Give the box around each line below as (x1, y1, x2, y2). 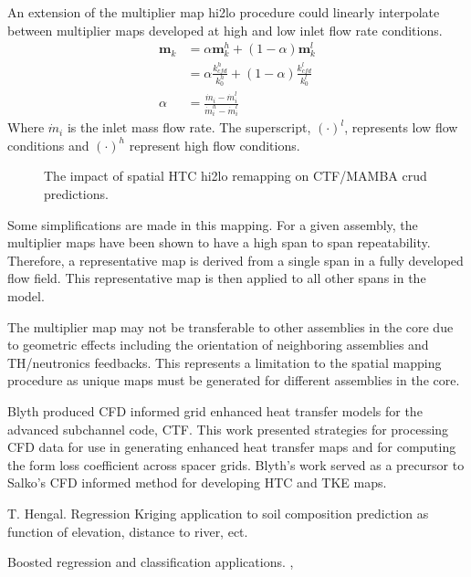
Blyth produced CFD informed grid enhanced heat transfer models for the (7, 401, 423, 420)
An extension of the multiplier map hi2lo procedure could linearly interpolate (7, 3, 440, 21)
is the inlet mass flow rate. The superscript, (67, 118, 311, 137)
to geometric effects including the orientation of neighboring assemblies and (7, 335, 429, 354)
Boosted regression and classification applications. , (7, 552, 294, 572)
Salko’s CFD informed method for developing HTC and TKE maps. (7, 473, 387, 492)
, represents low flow (344, 118, 458, 137)
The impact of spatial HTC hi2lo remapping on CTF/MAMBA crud (44, 166, 427, 185)
